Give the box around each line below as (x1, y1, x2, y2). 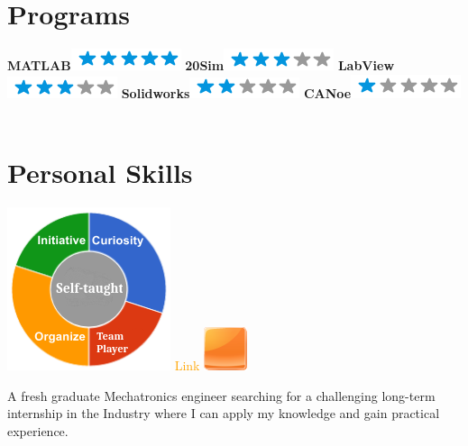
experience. (7, 421, 69, 440)
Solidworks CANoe (121, 83, 352, 102)
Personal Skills (7, 154, 193, 191)
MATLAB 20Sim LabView (7, 56, 395, 75)
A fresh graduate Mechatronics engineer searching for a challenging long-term (7, 386, 436, 405)
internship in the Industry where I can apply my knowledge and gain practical (7, 404, 440, 423)
